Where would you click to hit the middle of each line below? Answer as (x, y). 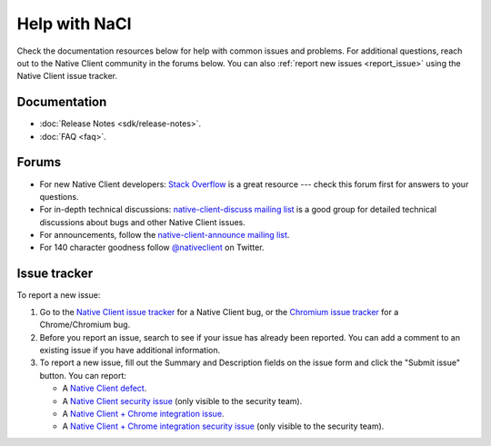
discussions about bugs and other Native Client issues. (142, 222)
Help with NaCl (74, 24)
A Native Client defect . (105, 388)
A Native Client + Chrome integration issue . (143, 413)
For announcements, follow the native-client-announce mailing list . (165, 235)
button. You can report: (83, 375)
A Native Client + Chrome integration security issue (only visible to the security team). (223, 426)
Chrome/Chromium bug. (85, 325)
